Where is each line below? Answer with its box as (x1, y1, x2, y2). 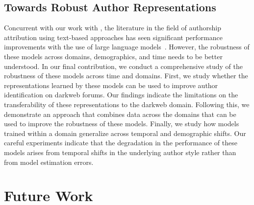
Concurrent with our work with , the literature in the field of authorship (4, 23, 221, 33)
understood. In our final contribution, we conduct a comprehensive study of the (4, 61, 243, 71)
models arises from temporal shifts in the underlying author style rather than (4, 147, 236, 157)
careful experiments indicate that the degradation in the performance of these (4, 137, 237, 148)
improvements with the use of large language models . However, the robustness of (4, 42, 250, 52)
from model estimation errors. (4, 157, 94, 167)
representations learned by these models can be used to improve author (4, 80, 218, 90)
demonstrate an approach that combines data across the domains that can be (4, 109, 236, 119)
